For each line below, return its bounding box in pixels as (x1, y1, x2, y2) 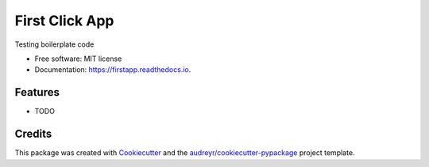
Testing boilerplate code (14, 40, 95, 49)
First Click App (14, 12, 114, 29)
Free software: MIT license (34, 54, 122, 63)
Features (14, 85, 60, 99)
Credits (14, 127, 52, 141)
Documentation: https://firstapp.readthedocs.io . (34, 65, 191, 74)
